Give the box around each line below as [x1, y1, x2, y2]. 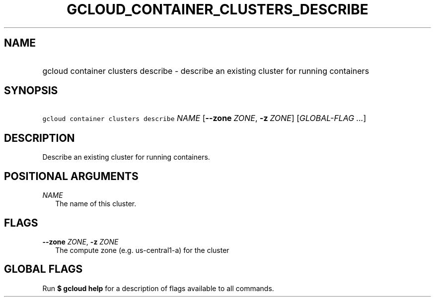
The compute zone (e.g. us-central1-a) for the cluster [55, 245, 229, 254]
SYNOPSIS [4, 84, 58, 97]
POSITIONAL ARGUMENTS [4, 170, 139, 182]
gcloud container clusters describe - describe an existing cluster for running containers [42, 65, 369, 76]
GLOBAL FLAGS [4, 263, 83, 276]
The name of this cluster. [55, 199, 137, 208]
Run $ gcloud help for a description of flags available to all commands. [42, 284, 274, 293]
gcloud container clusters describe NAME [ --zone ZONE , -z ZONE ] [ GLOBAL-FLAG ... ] [42, 113, 366, 123]
